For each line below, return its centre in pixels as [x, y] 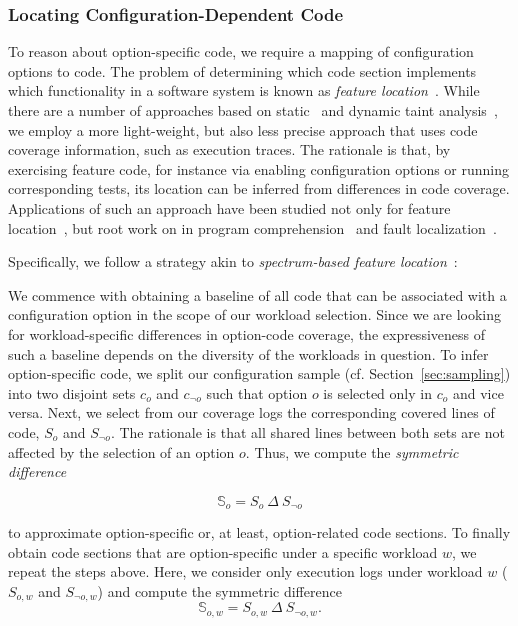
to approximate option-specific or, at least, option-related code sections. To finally [259, 532]
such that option [257, 392]
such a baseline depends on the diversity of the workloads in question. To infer [248, 353]
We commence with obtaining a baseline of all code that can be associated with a [257, 294]
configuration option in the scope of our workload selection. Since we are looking [255, 314]
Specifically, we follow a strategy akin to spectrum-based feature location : [233, 261]
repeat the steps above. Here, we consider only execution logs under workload [245, 571]
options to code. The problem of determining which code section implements [242, 70]
